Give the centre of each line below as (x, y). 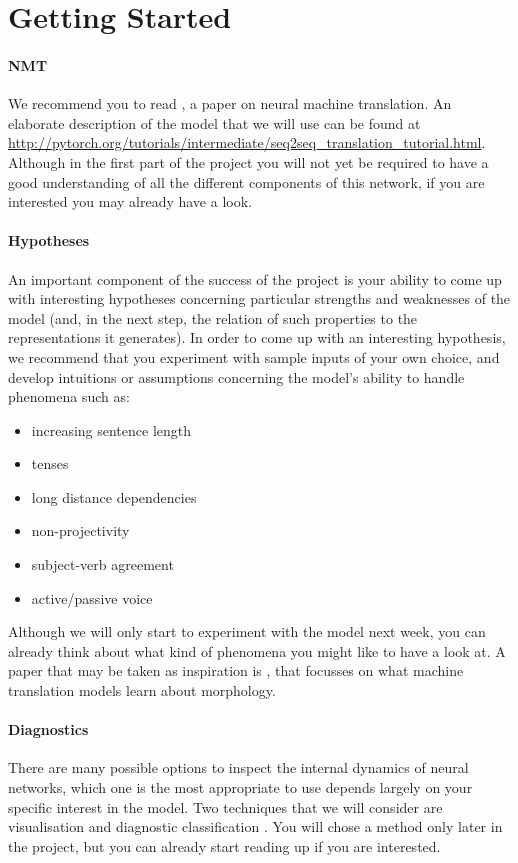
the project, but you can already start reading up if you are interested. (224, 845)
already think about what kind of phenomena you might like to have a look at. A (257, 650)
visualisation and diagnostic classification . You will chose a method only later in (255, 826)
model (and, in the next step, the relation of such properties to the (213, 317)
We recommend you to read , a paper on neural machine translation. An (230, 103)
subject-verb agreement (102, 564)
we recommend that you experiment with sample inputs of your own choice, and (254, 356)
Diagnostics (48, 729)
